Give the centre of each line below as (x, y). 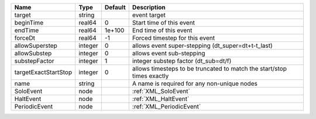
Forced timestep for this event (174, 38)
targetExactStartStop (43, 72)
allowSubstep (33, 53)
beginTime (29, 22)
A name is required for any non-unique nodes (195, 83)
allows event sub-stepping (169, 53)
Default (115, 7)
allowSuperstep (36, 45)
